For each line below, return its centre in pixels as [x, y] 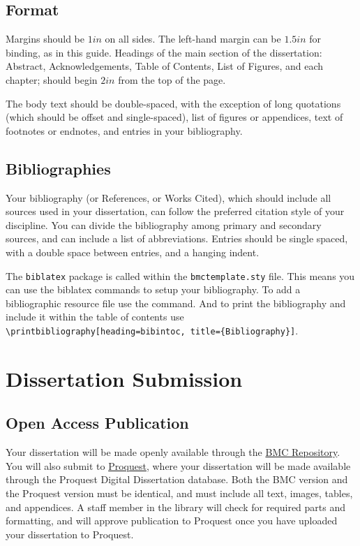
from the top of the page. [172, 79]
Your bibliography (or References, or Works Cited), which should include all [168, 197]
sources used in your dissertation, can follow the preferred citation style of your [175, 211]
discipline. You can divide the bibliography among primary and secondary [164, 224]
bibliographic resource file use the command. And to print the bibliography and [176, 303]
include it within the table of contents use [95, 317]
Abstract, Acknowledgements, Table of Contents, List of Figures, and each [165, 66]
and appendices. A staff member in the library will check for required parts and [176, 507]
